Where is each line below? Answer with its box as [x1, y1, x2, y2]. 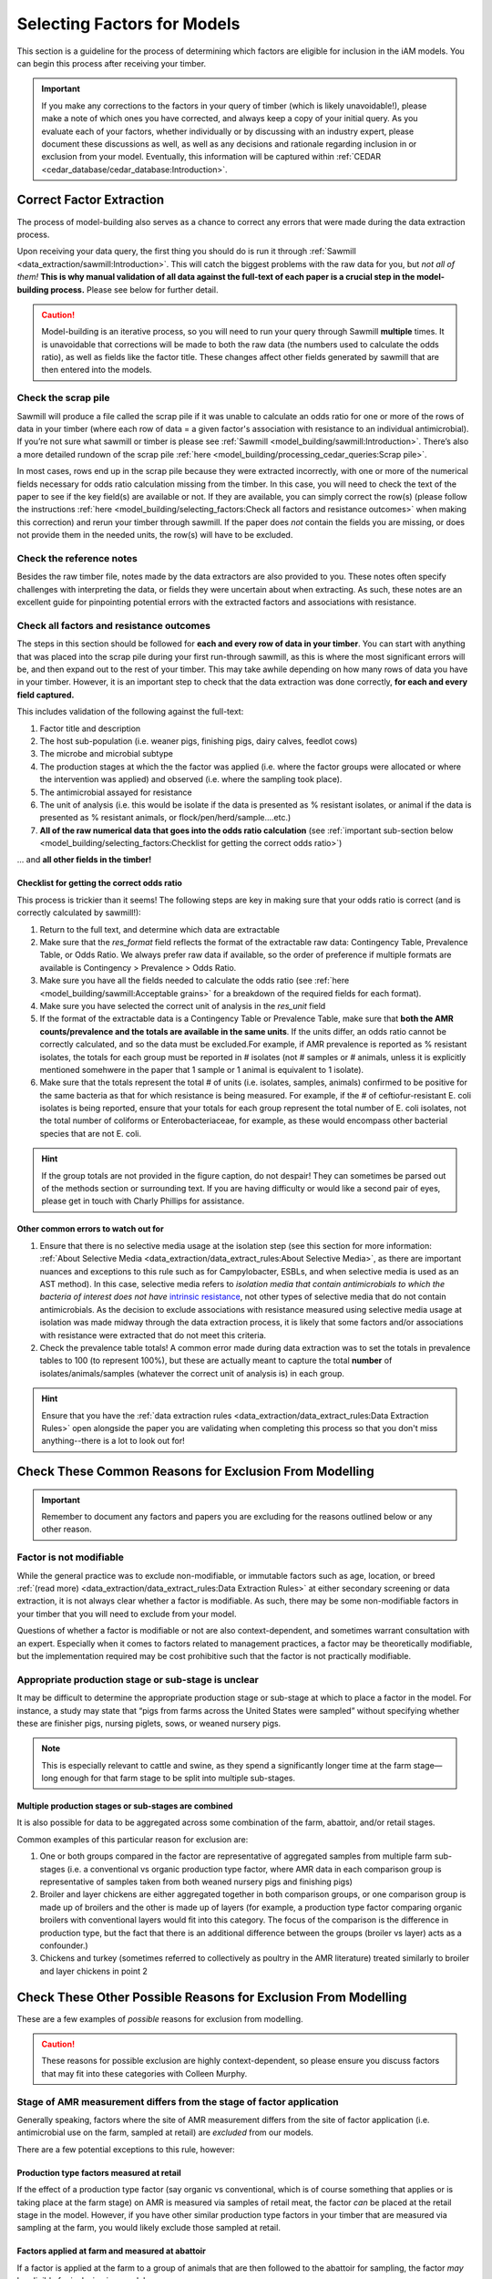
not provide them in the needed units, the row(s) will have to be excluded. [16, 530, 293, 541]
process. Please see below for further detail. [50, 284, 219, 295]
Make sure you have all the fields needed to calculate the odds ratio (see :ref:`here [39, 975, 350, 986]
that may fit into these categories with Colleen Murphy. [41, 2068, 248, 2078]
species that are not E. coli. [39, 1128, 142, 1139]
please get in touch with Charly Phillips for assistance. [41, 1195, 245, 1207]
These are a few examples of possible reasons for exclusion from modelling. [16, 2013, 303, 2024]
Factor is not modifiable [16, 1551, 125, 1563]
